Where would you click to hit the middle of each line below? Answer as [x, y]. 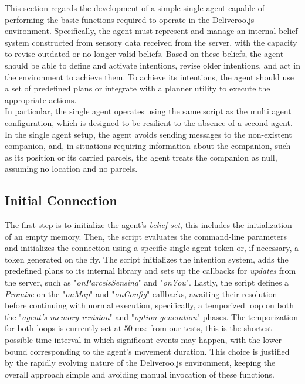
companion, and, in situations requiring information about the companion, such [148, 146]
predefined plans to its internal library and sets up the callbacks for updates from [150, 271]
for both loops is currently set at [63, 328]
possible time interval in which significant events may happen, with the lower [143, 340]
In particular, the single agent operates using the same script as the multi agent [148, 111]
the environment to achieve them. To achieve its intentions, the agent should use [150, 77]
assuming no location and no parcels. [71, 169]
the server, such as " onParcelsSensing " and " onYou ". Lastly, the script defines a [147, 282]
